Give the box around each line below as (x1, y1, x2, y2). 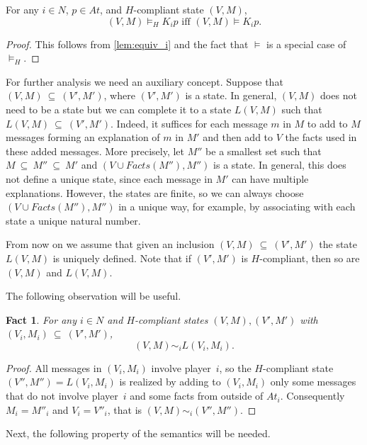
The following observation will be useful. (6, 288, 181, 303)
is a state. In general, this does (213, 157, 346, 172)
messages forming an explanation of (6, 130, 160, 145)
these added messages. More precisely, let (6, 143, 185, 158)
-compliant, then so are (259, 250, 360, 265)
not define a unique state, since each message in (6, 171, 213, 186)
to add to (307, 116, 348, 130)
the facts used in (285, 130, 357, 145)
